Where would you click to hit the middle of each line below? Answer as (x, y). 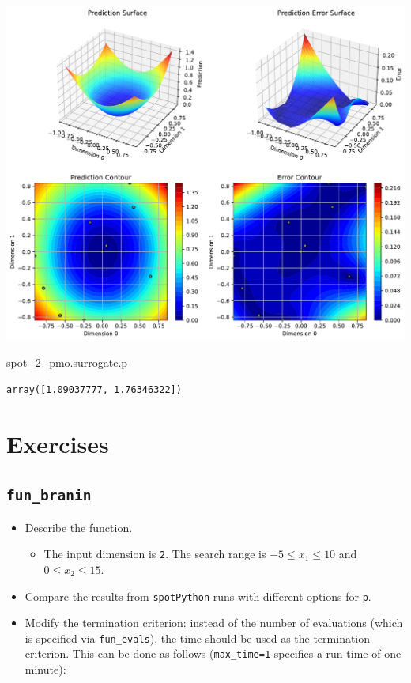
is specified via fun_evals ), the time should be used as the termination (198, 638)
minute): (45, 669)
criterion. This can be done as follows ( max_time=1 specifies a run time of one (213, 653)
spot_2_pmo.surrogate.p (67, 362)
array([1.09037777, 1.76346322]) (94, 389)
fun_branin (49, 496)
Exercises (58, 443)
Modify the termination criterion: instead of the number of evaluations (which (214, 623)
